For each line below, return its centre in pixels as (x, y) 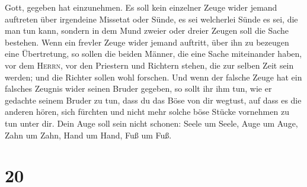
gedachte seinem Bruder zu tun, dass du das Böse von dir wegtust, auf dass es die (153, 100)
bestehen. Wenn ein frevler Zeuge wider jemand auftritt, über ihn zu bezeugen (147, 42)
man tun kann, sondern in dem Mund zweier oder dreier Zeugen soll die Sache (147, 30)
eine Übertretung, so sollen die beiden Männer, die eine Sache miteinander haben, (153, 54)
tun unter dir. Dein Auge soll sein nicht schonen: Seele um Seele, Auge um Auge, (151, 123)
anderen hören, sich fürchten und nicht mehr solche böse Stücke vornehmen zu (147, 112)
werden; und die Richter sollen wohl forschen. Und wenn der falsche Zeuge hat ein (153, 77)
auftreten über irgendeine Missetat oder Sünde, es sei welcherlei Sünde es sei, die (151, 19)
